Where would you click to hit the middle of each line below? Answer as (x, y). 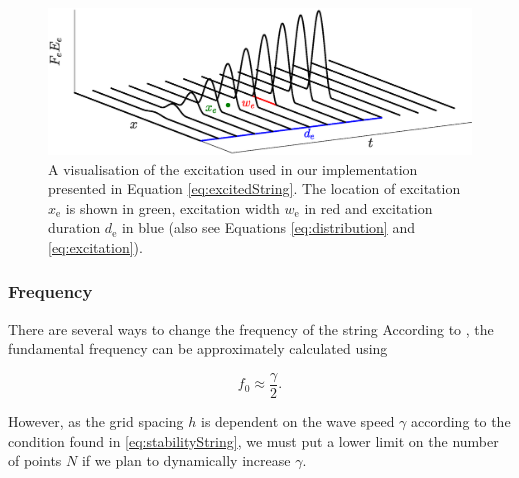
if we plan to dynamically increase (186, 460)
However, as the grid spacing (96, 421)
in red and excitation (368, 207)
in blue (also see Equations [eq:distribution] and (268, 227)
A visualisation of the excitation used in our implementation (233, 168)
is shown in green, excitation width (172, 207)
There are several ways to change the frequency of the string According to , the (251, 328)
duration (74, 227)
